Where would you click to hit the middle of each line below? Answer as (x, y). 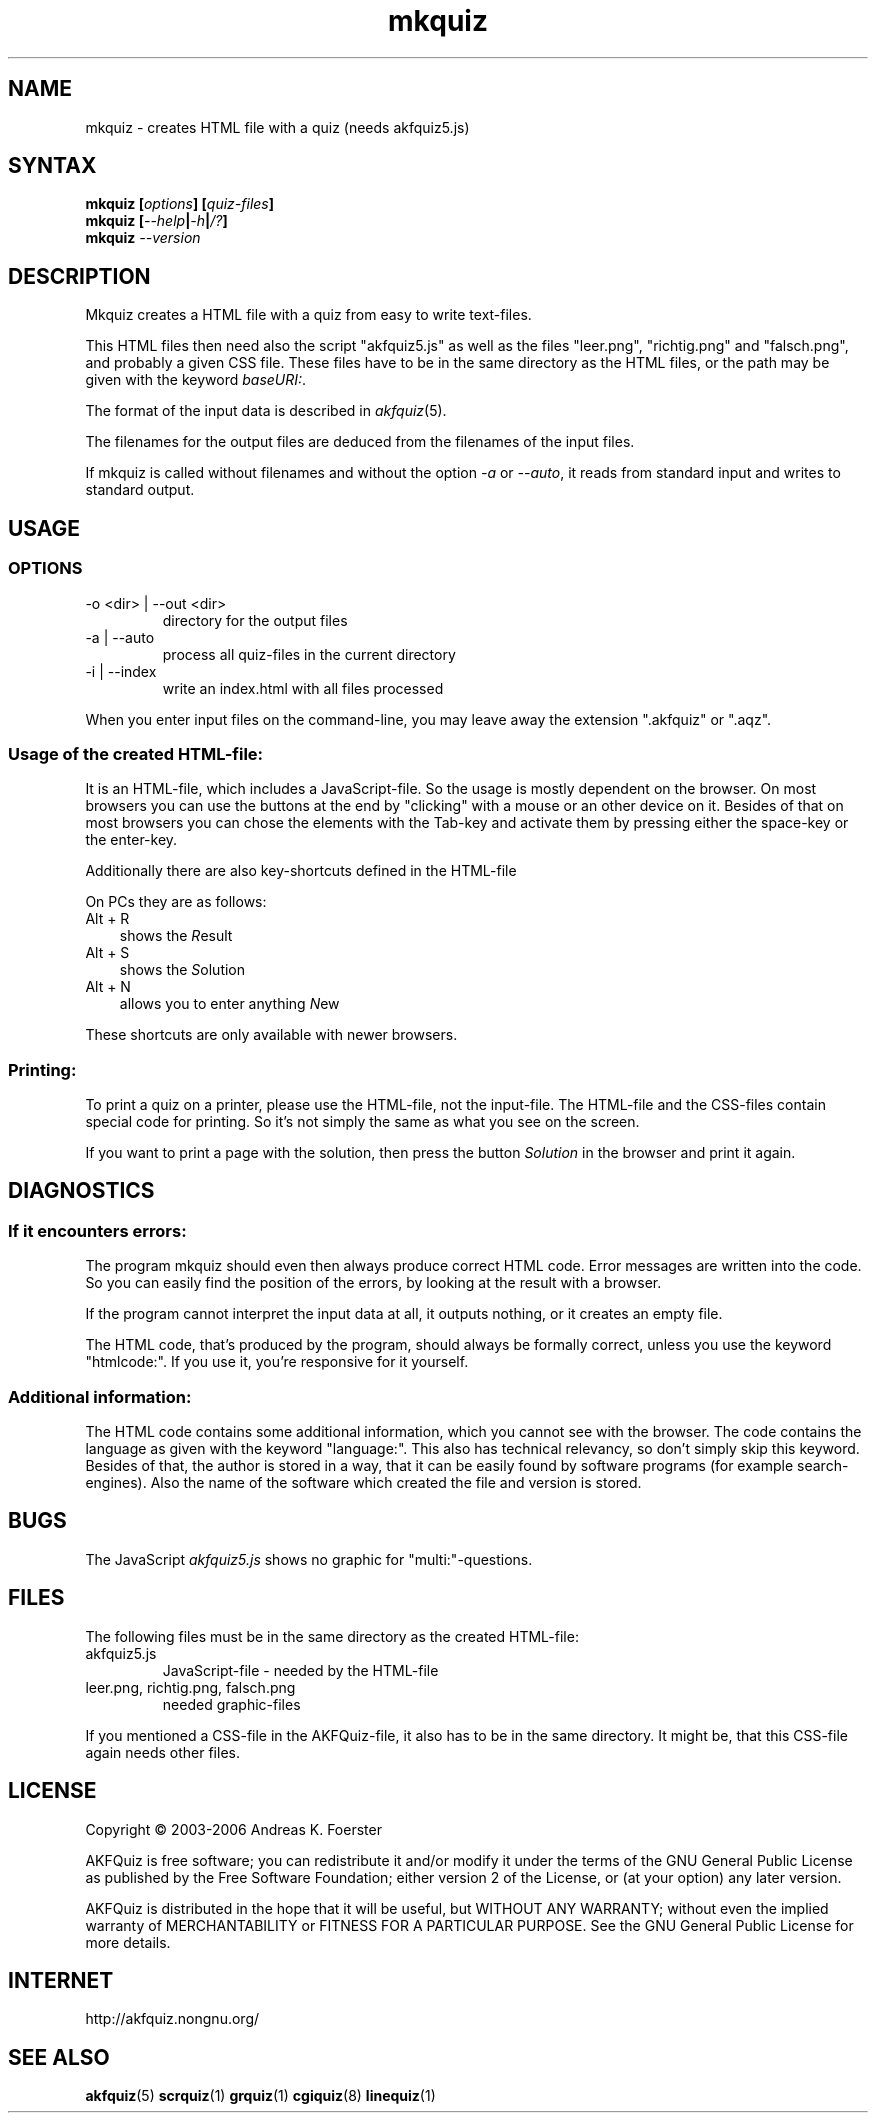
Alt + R (107, 919)
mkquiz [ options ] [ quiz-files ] (180, 204)
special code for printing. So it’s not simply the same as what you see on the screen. (362, 1121)
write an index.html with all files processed (303, 688)
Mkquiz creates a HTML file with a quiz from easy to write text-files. (308, 315)
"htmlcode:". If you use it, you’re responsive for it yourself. (277, 1362)
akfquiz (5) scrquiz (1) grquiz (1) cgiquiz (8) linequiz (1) (260, 2096)
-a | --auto (120, 637)
